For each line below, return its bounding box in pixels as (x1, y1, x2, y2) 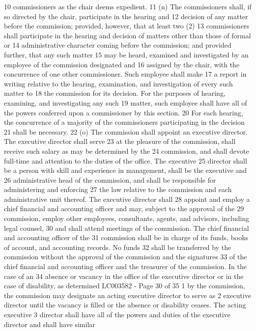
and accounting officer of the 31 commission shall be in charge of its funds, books (4, 232, 249, 243)
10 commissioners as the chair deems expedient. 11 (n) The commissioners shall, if (4, 1, 252, 11)
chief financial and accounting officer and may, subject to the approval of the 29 (4, 203, 244, 214)
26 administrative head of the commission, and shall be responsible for (4, 174, 216, 185)
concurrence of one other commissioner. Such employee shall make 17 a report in (4, 69, 247, 79)
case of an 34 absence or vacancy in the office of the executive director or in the (4, 271, 244, 281)
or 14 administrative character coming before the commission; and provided (4, 40, 231, 50)
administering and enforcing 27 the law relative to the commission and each (4, 184, 232, 194)
